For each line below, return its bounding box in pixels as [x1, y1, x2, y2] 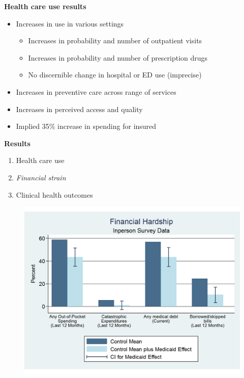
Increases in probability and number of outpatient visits [28, 35, 202, 46]
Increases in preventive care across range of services [16, 86, 176, 97]
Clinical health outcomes [16, 189, 93, 200]
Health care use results [4, 1, 86, 11]
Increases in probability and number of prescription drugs [28, 52, 208, 63]
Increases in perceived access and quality [16, 103, 143, 114]
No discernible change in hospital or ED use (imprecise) [28, 69, 202, 80]
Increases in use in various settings [16, 18, 124, 29]
